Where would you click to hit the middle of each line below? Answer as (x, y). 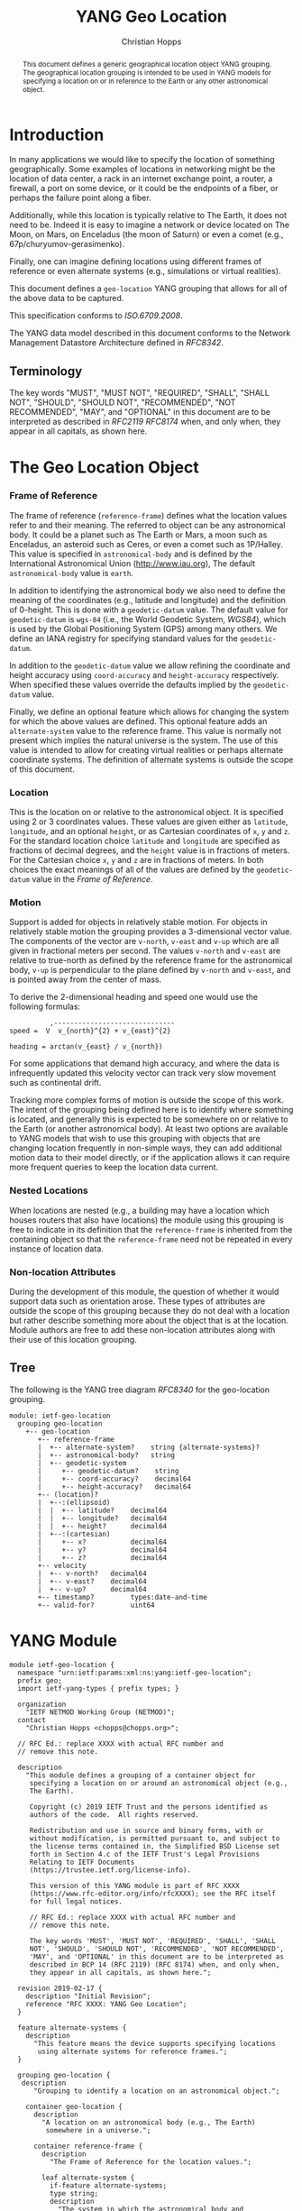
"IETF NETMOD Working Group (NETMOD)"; (101, 1712)
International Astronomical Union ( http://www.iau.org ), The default (133, 563)
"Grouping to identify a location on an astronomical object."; (156, 2091)
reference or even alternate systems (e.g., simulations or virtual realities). (145, 271)
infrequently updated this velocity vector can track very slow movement (143, 1073)
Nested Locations (49, 1190)
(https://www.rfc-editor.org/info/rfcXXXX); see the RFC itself (153, 1894)
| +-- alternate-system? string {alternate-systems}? (148, 1447)
